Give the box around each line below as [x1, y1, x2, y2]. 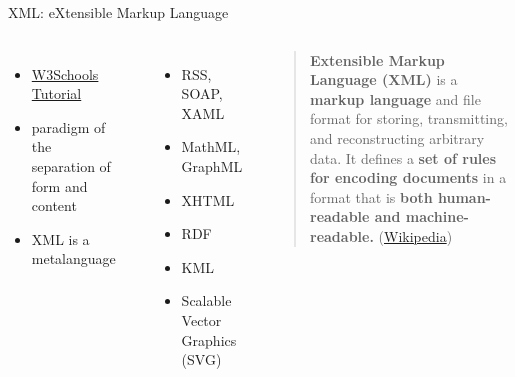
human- [437, 186, 491, 207]
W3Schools [31, 63, 99, 84]
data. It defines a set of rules [310, 147, 497, 168]
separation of [31, 155, 111, 176]
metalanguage [31, 248, 116, 269]
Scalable [181, 290, 232, 311]
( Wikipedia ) [378, 225, 453, 246]
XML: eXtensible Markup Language [8, 2, 229, 22]
